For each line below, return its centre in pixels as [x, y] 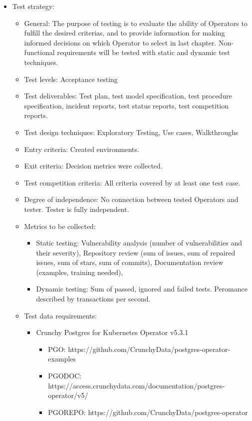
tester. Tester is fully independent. [77, 209]
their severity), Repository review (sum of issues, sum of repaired [136, 252]
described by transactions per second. [93, 299]
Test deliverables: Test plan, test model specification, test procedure [128, 96]
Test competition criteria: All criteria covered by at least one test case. [132, 182]
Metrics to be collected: [60, 226]
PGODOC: [65, 376]
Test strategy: [33, 6]
